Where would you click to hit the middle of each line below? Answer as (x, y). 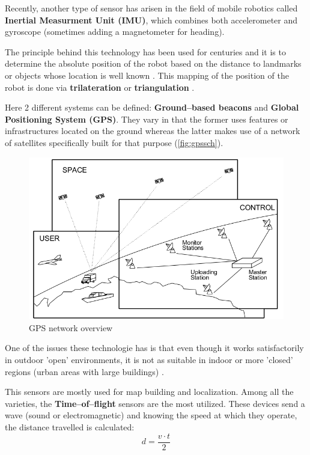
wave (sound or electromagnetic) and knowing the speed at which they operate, (151, 415)
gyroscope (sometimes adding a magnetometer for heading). (115, 32)
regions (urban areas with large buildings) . (84, 371)
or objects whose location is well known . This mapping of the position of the (147, 75)
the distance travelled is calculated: (70, 427)
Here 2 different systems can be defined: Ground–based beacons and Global (152, 107)
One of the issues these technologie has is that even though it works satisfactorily (154, 348)
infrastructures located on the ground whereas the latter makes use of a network (153, 131)
